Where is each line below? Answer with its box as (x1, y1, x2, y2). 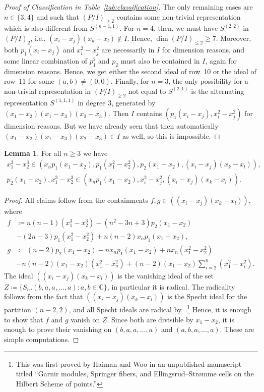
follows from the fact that (4, 291, 83, 302)
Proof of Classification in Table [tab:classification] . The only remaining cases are (4, 2, 253, 12)
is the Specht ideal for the (167, 291, 247, 302)
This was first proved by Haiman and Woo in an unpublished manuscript (16, 358, 242, 369)
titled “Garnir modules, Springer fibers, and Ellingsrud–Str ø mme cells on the (16, 368, 254, 379)
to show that (4, 314, 43, 324)
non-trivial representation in (4, 85, 91, 96)
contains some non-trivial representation (116, 11, 241, 22)
